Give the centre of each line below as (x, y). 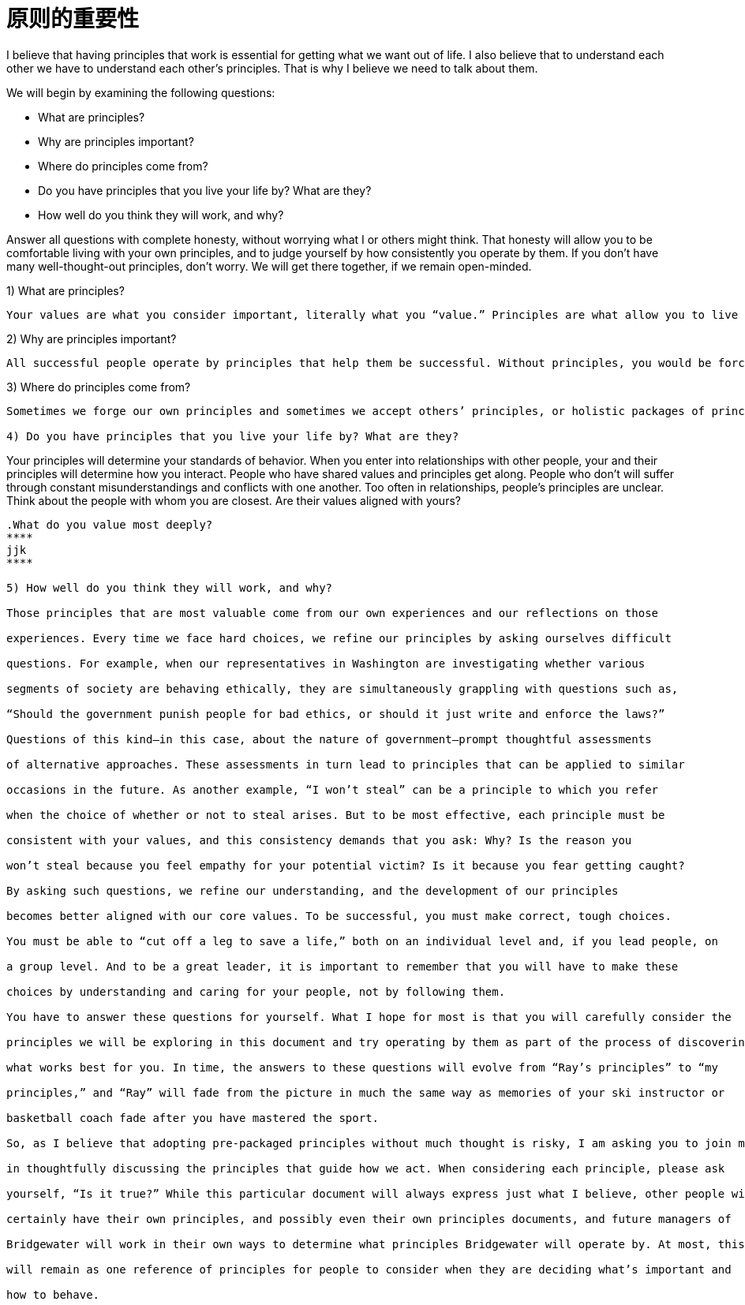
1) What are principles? (66, 290)
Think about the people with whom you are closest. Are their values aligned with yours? (234, 500)
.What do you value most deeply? (110, 524)
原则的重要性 (73, 19)
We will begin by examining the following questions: (141, 92)
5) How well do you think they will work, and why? (170, 587)
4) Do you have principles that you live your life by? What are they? (233, 436)
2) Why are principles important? (92, 338)
